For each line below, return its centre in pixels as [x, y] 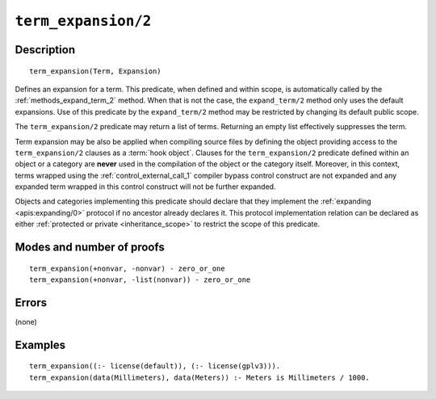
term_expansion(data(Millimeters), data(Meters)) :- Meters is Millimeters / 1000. [200, 377]
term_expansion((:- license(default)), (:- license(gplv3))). [155, 366]
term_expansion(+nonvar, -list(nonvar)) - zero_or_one [140, 280]
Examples [40, 344]
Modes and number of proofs [90, 248]
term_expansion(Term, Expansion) [95, 71]
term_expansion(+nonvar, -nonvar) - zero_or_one [127, 268]
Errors [31, 302]
